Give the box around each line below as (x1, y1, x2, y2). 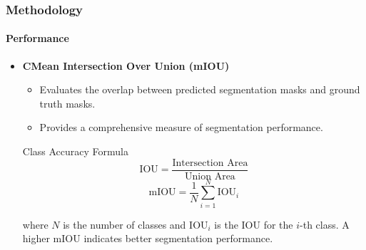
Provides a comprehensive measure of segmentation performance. (39, 120, 323, 135)
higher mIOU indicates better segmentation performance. (22, 231, 273, 246)
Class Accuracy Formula (22, 144, 128, 159)
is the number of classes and (63, 217, 186, 231)
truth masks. (39, 95, 96, 110)
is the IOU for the (214, 217, 293, 231)
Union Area (185, 171, 235, 182)
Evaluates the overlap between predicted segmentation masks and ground (39, 82, 360, 97)
